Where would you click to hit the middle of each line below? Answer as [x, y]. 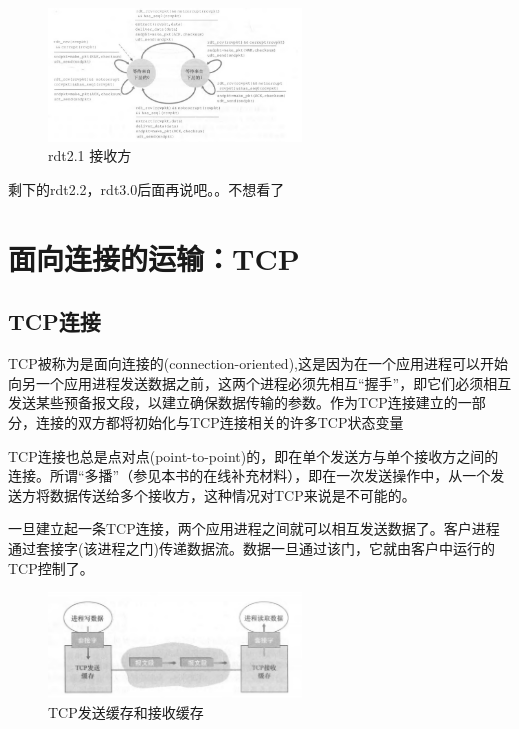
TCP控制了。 [51, 567]
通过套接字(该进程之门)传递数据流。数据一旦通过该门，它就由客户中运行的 [251, 547]
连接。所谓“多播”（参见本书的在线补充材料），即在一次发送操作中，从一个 [249, 475]
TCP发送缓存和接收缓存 [126, 711]
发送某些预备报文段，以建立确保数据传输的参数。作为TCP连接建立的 [233, 402]
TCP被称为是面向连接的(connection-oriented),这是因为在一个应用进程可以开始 [258, 363]
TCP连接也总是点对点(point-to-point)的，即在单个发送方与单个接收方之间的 [253, 455]
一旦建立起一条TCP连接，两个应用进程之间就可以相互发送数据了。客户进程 [254, 528]
